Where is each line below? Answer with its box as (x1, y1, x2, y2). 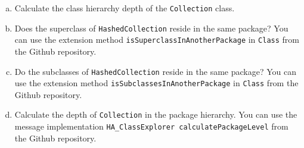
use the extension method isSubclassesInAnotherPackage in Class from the (14, 77, 299, 89)
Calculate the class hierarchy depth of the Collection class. (14, 2, 235, 14)
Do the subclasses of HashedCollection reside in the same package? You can (14, 65, 296, 77)
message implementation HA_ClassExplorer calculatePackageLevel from (14, 120, 289, 133)
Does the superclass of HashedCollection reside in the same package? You (14, 21, 289, 34)
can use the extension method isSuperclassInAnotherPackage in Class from (14, 33, 299, 46)
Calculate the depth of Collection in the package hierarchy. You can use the (14, 108, 297, 121)
